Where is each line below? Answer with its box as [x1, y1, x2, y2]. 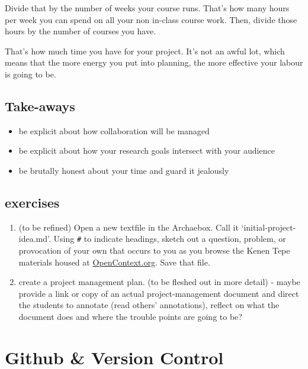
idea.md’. [18, 232, 51, 245]
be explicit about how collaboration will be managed [18, 124, 210, 137]
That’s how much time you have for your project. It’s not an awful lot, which [5, 44, 285, 57]
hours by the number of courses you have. [5, 25, 156, 37]
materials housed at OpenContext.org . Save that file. [18, 255, 210, 268]
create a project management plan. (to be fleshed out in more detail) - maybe [18, 276, 300, 288]
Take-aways [5, 96, 75, 115]
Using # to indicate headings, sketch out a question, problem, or [53, 232, 286, 245]
